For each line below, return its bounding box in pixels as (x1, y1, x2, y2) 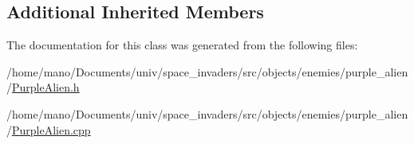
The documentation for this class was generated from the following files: (6, 37, 358, 53)
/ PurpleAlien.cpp (6, 121, 91, 138)
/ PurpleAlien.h (6, 79, 80, 95)
